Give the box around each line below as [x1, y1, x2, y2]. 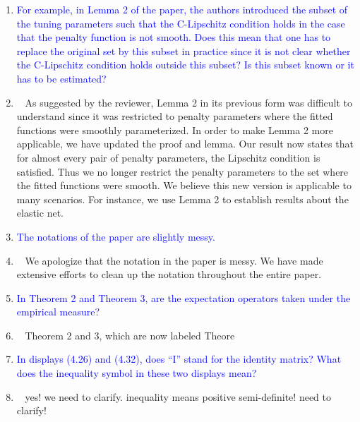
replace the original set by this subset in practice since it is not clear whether [16, 43, 351, 58]
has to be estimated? [16, 71, 107, 85]
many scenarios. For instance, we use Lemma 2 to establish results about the [16, 191, 349, 206]
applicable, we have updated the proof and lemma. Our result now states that [16, 136, 354, 151]
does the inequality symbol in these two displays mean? [16, 366, 257, 380]
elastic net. [16, 205, 64, 220]
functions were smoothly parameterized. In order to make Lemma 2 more [16, 122, 333, 137]
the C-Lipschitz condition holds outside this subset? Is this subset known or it [16, 57, 354, 72]
